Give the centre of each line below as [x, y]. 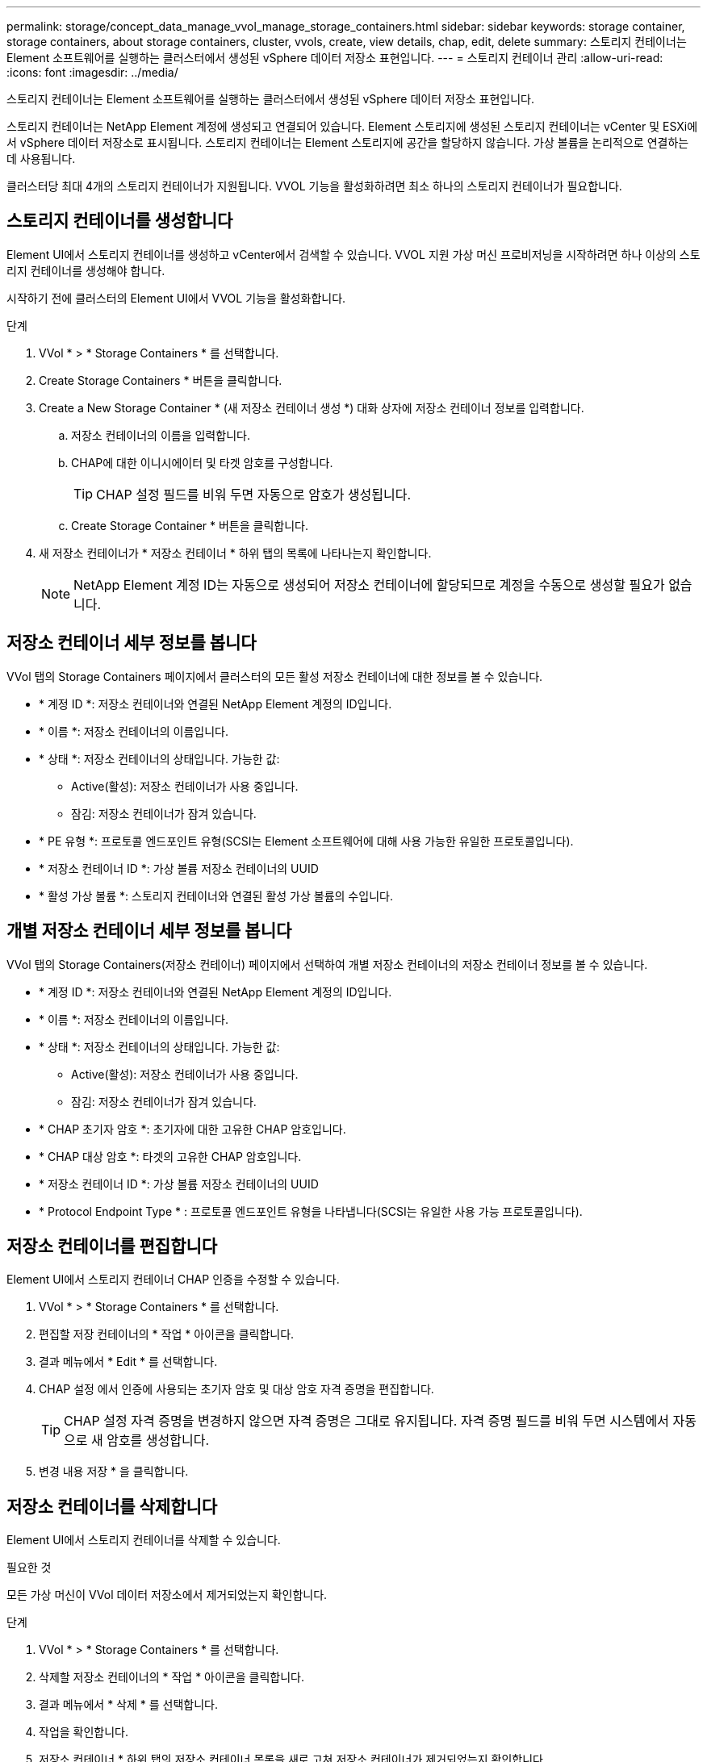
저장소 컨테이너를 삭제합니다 [112, 1506]
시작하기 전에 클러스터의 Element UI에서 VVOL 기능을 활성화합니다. [176, 298]
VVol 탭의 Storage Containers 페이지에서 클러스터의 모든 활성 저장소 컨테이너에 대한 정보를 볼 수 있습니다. [275, 676]
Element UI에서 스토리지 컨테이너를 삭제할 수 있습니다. [144, 1540]
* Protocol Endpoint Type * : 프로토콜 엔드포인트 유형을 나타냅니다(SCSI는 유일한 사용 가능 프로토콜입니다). [311, 1211]
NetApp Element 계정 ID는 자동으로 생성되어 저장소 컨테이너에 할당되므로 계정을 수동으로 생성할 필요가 [369, 585]
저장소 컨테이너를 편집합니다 [112, 1246]
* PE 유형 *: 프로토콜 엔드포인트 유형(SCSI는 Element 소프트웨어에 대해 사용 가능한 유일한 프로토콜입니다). [306, 841]
